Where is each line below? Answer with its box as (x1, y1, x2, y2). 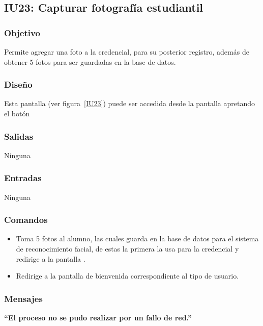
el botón (4, 108, 30, 118)
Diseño (4, 78, 33, 91)
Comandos (4, 213, 48, 226)
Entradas (4, 171, 42, 184)
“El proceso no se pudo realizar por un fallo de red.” (4, 312, 192, 323)
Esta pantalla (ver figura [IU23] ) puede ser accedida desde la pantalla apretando (4, 98, 255, 109)
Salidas (4, 130, 34, 142)
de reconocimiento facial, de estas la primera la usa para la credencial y (16, 243, 239, 254)
